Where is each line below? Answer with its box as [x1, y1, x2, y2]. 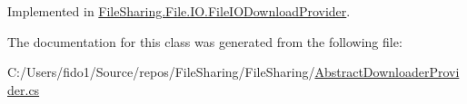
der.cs [7, 80, 40, 99]
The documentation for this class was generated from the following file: [7, 32, 402, 51]
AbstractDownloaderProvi [314, 62, 460, 81]
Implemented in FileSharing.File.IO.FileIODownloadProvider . [7, 2, 351, 20]
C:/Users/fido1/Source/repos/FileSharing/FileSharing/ [7, 62, 315, 81]
